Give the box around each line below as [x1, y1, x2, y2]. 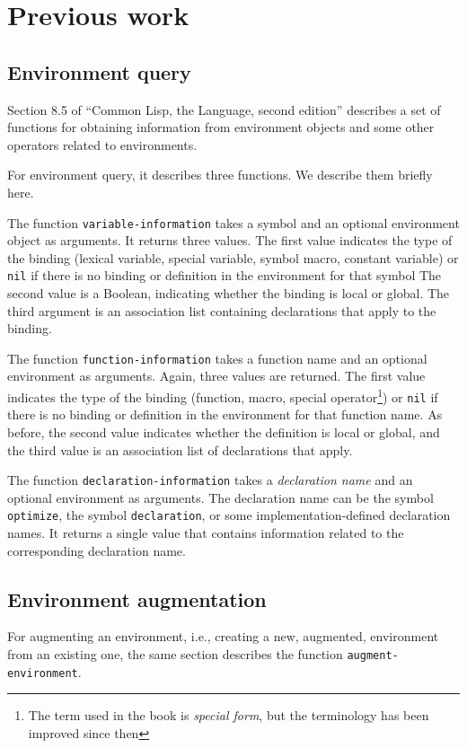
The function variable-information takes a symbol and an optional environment [7, 213, 460, 232]
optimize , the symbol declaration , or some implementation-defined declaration [7, 506, 451, 524]
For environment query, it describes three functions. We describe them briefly [7, 165, 433, 184]
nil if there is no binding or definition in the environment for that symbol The [7, 266, 442, 285]
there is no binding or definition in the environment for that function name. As [7, 405, 443, 424]
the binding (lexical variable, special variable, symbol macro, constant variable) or [7, 248, 459, 267]
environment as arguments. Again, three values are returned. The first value [7, 366, 426, 385]
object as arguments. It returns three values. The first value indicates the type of [7, 231, 453, 250]
